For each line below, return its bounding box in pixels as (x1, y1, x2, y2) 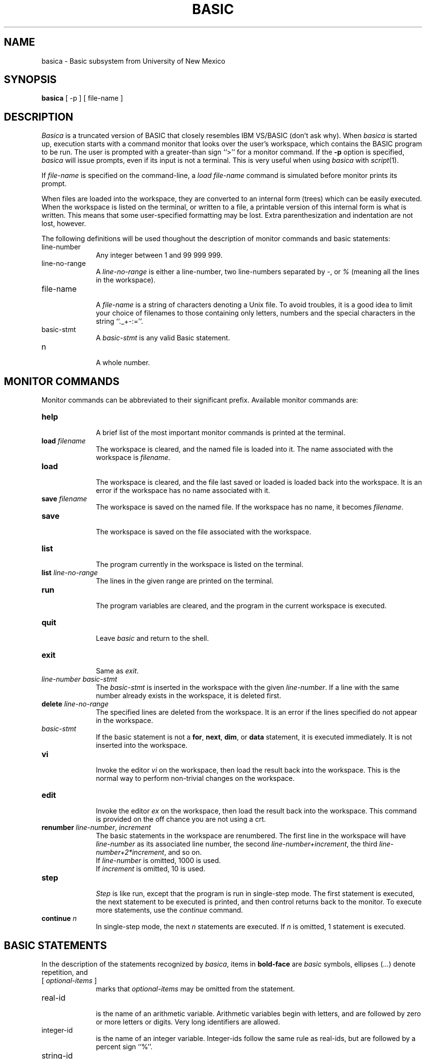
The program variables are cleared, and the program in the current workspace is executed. (96, 601, 387, 610)
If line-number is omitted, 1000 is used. (96, 856, 221, 865)
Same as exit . (96, 667, 139, 675)
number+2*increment (96, 848, 164, 857)
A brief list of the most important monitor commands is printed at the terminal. (96, 428, 346, 437)
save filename (41, 494, 87, 503)
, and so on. (164, 848, 202, 857)
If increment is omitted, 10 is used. (96, 865, 206, 873)
